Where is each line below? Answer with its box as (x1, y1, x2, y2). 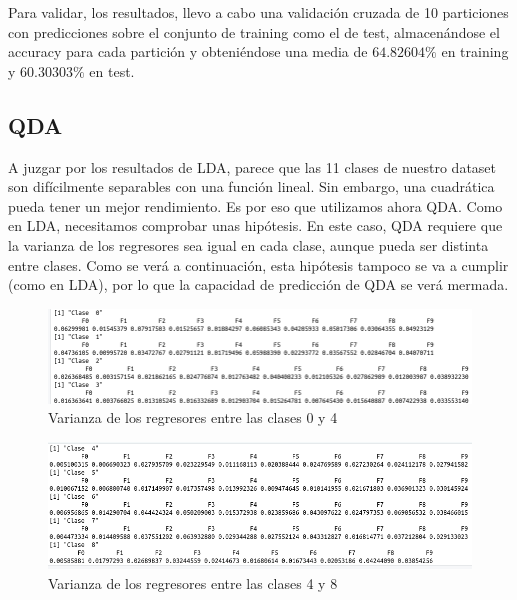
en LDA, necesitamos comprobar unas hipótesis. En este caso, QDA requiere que (8, 215, 503, 236)
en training (441, 41, 509, 62)
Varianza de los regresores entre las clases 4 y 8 (48, 572, 338, 593)
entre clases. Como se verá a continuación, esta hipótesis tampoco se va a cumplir (8, 254, 509, 275)
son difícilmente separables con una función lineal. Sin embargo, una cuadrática (8, 176, 495, 197)
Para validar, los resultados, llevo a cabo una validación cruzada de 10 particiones (8, 2, 509, 22)
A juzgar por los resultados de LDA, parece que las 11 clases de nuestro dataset (8, 156, 497, 177)
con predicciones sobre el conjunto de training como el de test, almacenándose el (8, 21, 500, 42)
